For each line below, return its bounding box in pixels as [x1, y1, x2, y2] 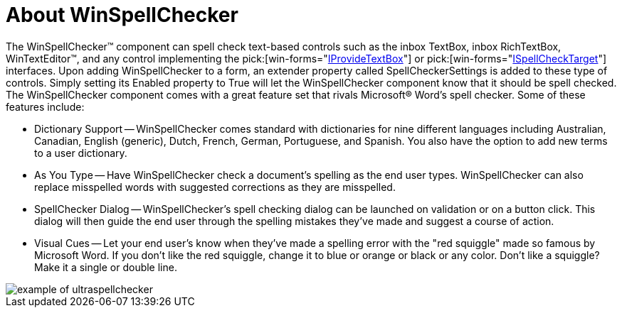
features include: [6, 100, 85, 113]
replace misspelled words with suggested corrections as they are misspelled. [34, 180, 396, 193]
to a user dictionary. [34, 146, 127, 159]
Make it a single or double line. [34, 260, 177, 273]
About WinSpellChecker [6, 3, 238, 27]
